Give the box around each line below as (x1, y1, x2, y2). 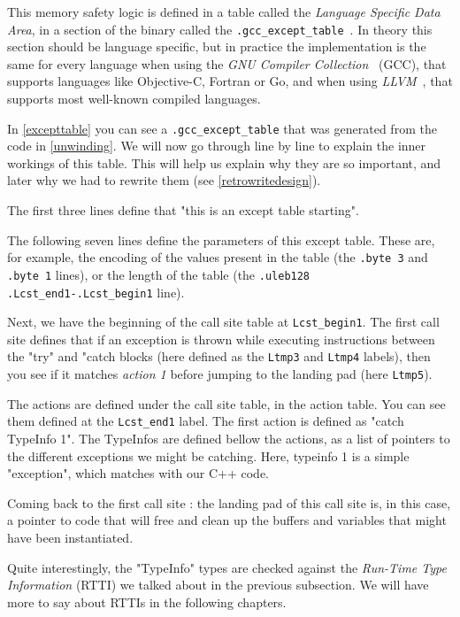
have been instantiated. (7, 528, 134, 546)
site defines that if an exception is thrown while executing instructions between (7, 329, 435, 348)
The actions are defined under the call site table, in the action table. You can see (7, 394, 446, 413)
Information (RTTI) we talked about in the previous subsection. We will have (7, 575, 429, 594)
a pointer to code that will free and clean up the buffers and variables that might (7, 511, 447, 529)
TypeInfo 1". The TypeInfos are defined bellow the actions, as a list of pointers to (7, 429, 450, 448)
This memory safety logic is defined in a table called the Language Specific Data (7, 3, 441, 20)
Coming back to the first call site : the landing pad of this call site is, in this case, (7, 493, 451, 512)
